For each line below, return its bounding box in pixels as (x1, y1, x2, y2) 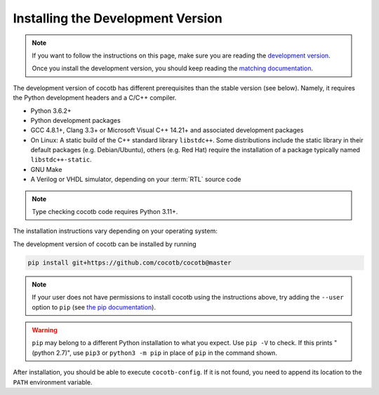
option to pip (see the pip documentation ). (32, 302, 156, 312)
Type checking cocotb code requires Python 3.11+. (32, 208, 178, 216)
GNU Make (30, 165, 62, 173)
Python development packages (30, 116, 121, 124)
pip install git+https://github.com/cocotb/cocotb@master (27, 258, 232, 267)
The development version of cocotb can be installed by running (13, 239, 197, 248)
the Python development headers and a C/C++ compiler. (13, 93, 177, 102)
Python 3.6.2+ (30, 106, 72, 115)
